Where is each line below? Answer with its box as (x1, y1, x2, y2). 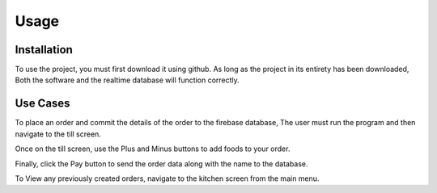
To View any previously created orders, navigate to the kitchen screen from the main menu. (15, 174, 320, 183)
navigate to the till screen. (15, 129, 101, 139)
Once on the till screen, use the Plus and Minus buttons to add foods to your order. (15, 144, 291, 153)
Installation (15, 43, 73, 57)
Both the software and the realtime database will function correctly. (15, 75, 240, 85)
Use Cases (15, 97, 70, 111)
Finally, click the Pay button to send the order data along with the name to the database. (15, 158, 308, 169)
